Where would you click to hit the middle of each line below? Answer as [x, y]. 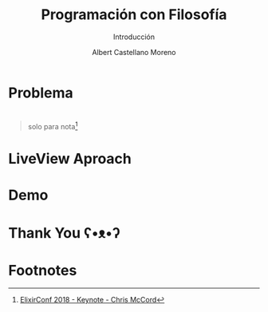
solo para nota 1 [53, 126]
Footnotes [43, 270]
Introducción [134, 37]
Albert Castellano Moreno [134, 52]
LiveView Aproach [70, 158]
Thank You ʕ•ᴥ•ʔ [65, 233]
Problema [41, 93]
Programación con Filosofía [134, 15]
